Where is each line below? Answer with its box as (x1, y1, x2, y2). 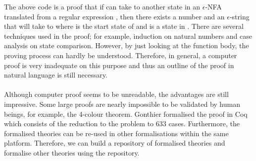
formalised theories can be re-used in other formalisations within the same (4, 128, 229, 138)
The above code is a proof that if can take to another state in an (4, 1, 201, 11)
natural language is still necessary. (4, 70, 107, 80)
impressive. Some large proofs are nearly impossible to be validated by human (4, 98, 240, 109)
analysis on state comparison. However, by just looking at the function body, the (4, 40, 249, 51)
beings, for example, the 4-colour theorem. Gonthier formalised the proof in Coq (4, 108, 248, 119)
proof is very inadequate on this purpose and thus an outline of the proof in (4, 60, 234, 70)
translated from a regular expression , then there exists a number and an (4, 11, 225, 21)
